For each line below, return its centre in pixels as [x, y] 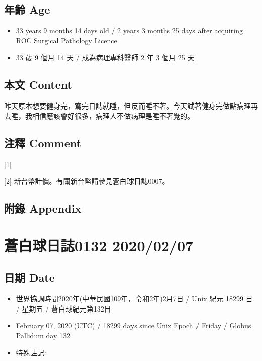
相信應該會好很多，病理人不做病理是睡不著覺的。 [113, 115]
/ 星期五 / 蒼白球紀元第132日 [63, 308]
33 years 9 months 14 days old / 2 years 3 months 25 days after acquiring [129, 31]
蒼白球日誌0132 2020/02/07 [99, 245]
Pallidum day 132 [43, 335]
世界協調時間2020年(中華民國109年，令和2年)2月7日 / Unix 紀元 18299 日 [134, 299]
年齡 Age [27, 9]
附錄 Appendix [43, 208]
